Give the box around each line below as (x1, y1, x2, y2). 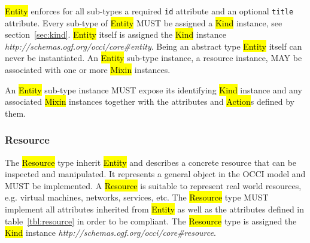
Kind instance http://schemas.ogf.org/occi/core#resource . (5, 226, 216, 239)
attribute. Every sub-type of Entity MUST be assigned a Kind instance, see (5, 16, 282, 29)
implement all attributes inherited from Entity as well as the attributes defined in (5, 203, 305, 215)
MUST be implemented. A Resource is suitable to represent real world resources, (5, 179, 302, 192)
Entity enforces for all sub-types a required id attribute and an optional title (5, 5, 294, 17)
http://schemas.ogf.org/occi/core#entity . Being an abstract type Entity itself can (5, 40, 302, 52)
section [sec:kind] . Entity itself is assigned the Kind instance (5, 28, 226, 41)
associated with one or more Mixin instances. (5, 63, 171, 76)
